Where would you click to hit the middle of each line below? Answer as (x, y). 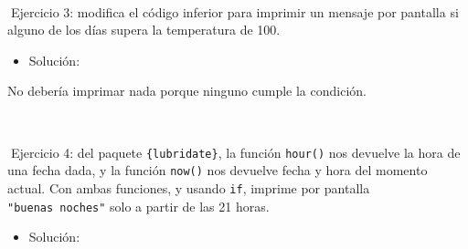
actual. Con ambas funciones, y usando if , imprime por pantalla (189, 187)
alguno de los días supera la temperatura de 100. (144, 30)
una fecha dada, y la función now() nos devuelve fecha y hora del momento (218, 170)
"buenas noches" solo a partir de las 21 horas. (138, 206)
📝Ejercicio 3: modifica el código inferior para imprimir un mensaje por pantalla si (233, 11)
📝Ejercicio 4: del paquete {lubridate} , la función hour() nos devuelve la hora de (234, 152)
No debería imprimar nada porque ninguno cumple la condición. (187, 91)
